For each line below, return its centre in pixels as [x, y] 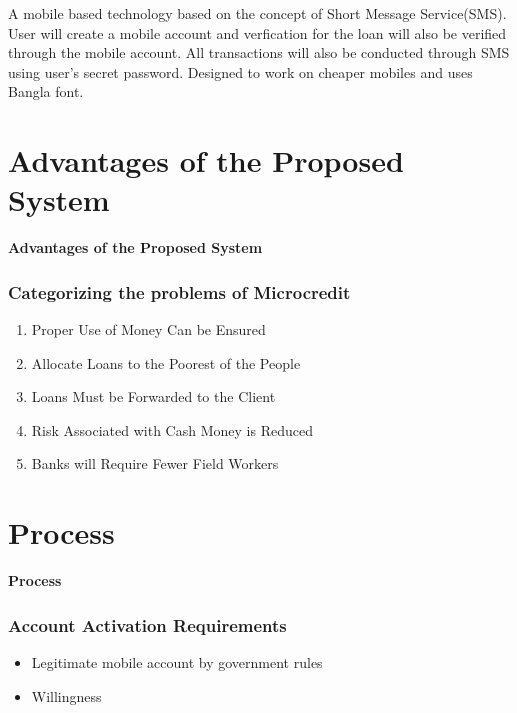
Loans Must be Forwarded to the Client [153, 396]
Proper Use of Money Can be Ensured [148, 329]
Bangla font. [46, 91]
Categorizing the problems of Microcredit [179, 291]
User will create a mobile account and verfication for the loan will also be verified [257, 32]
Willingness [66, 695]
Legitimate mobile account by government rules [177, 662]
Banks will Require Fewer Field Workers [155, 463]
